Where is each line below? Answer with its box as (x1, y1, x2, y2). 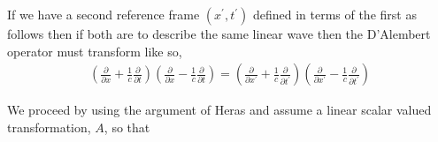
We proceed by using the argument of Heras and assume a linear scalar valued (7, 101, 432, 119)
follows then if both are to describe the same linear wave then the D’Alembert (7, 25, 431, 42)
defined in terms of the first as (252, 5, 417, 23)
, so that (104, 117, 150, 136)
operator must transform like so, (7, 41, 182, 60)
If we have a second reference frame (7, 5, 200, 23)
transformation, (7, 117, 91, 136)
